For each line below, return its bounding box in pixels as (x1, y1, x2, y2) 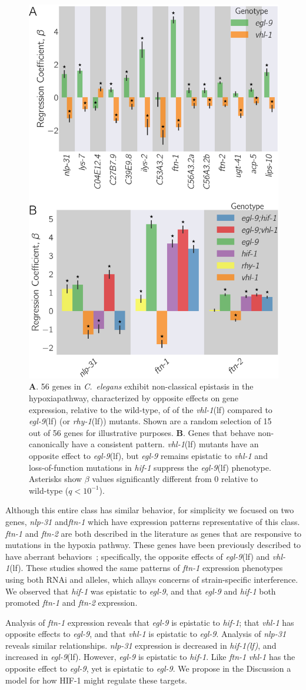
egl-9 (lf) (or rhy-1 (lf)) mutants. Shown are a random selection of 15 (29, 415, 272, 427)
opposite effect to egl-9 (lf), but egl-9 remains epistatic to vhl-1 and (29, 449, 268, 461)
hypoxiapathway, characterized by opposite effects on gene (29, 392, 239, 404)
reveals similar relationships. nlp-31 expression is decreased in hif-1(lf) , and (5, 639, 277, 651)
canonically (29, 438, 69, 450)
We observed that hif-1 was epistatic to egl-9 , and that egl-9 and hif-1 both (5, 585, 276, 597)
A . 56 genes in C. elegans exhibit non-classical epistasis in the (29, 380, 254, 392)
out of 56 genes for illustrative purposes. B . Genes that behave (29, 426, 255, 438)
